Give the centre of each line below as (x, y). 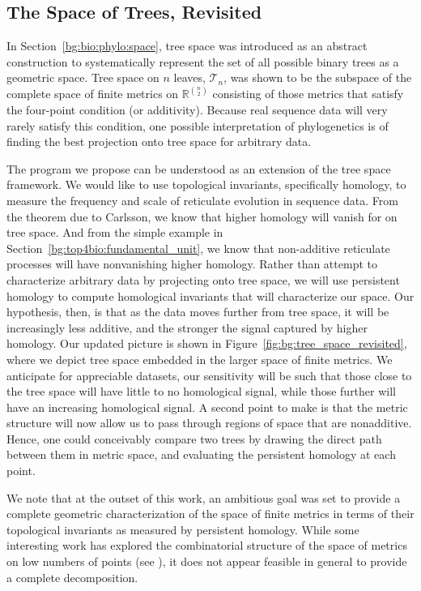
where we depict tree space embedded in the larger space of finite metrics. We (200, 359)
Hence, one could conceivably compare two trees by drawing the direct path (194, 438)
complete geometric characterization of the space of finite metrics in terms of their (210, 514)
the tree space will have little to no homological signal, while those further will (201, 391)
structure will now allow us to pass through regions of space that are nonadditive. (209, 423)
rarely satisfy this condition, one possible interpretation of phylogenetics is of (198, 125)
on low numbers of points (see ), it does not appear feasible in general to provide (207, 561)
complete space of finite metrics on (93, 94)
